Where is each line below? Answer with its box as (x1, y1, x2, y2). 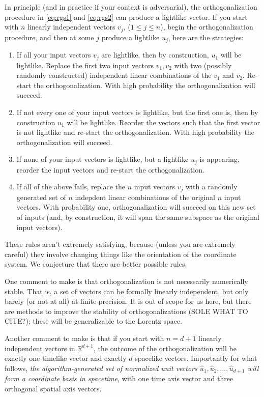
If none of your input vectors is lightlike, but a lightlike (16, 154, 189, 164)
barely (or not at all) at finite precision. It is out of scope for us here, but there (5, 296, 252, 306)
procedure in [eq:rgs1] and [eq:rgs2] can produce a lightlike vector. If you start (5, 11, 248, 22)
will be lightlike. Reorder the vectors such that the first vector (67, 117, 260, 127)
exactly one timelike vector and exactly (5, 353, 127, 363)
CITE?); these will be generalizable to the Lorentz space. (5, 316, 183, 326)
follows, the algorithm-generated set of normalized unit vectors (5, 362, 197, 373)
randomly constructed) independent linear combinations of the (16, 70, 212, 80)
